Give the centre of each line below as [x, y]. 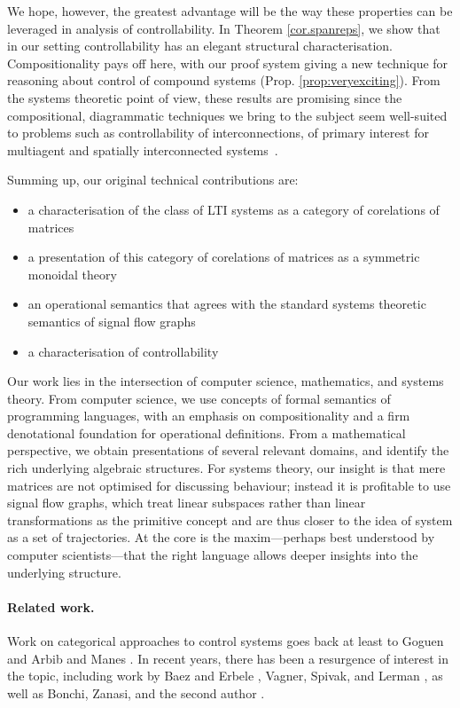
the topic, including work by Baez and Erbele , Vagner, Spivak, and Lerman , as [225, 676]
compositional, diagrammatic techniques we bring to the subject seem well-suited [227, 115]
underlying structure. [64, 572]
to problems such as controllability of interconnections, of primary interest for [218, 133]
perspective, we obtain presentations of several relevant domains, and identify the [228, 450]
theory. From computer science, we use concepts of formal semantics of [199, 398]
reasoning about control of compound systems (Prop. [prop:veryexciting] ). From [224, 80]
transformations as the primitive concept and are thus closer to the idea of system [230, 519]
